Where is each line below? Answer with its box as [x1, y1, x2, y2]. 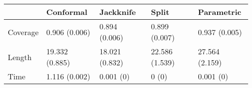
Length [8, 51, 32, 63]
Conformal [46, 6, 88, 17]
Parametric [198, 6, 241, 17]
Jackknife [99, 6, 136, 17]
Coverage [8, 26, 39, 38]
